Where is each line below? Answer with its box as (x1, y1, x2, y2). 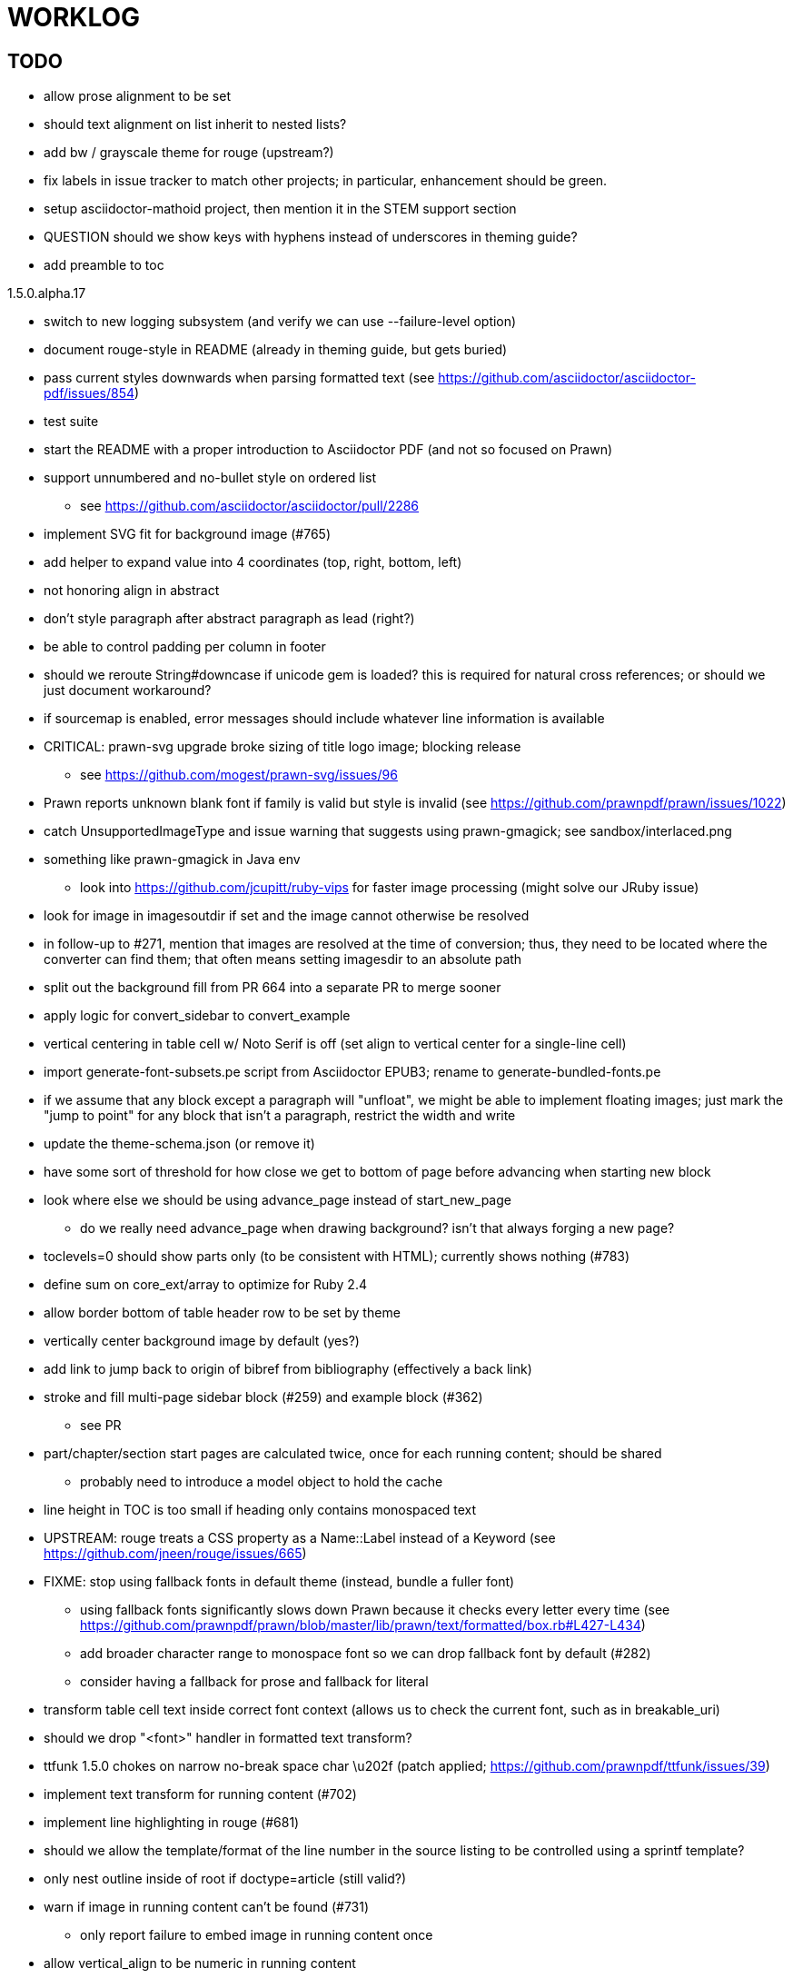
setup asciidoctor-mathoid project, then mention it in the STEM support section (44, 201, 517, 217)
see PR (80, 1417, 122, 1434)
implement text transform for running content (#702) (44, 1786, 357, 1803)
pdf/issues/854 (44, 385, 135, 402)
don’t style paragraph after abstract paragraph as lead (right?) (44, 611, 415, 627)
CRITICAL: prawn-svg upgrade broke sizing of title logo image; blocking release (44, 739, 521, 755)
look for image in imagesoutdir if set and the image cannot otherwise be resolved (44, 908, 530, 924)
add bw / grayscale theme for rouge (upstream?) (44, 144, 334, 161)
